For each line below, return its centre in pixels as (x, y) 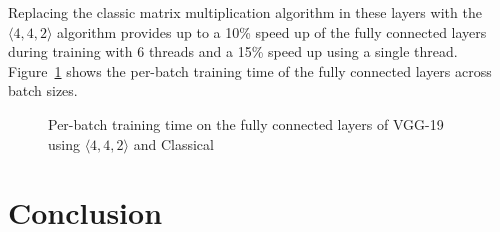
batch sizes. (43, 90)
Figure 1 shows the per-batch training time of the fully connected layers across (250, 70)
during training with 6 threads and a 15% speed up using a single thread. (233, 51)
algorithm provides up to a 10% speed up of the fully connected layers (272, 31)
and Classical (173, 143)
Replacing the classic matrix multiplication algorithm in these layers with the (245, 12)
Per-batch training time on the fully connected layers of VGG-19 (246, 123)
